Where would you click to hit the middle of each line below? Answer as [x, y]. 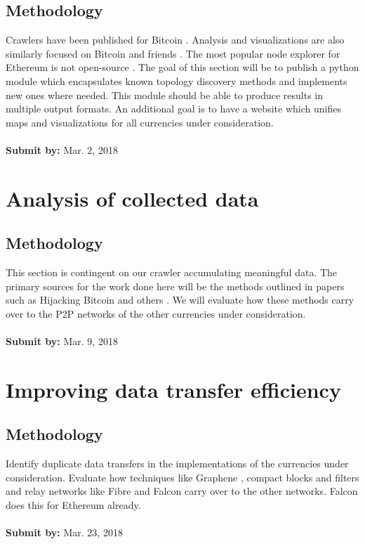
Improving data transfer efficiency [173, 389]
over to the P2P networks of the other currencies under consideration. [156, 313]
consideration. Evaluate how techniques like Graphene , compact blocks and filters [182, 477]
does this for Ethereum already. [73, 505]
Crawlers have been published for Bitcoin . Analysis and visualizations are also [175, 40]
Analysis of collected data [132, 198]
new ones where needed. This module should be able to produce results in [164, 95]
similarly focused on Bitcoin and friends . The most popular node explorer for [173, 53]
